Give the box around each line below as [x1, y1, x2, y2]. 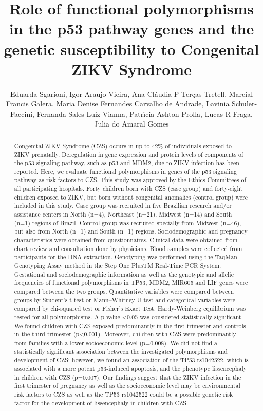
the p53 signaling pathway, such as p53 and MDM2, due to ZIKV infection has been [14, 158, 239, 167]
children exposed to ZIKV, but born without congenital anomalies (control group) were [14, 192, 248, 201]
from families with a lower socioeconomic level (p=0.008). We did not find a [14, 338, 218, 347]
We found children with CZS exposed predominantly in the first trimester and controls [14, 321, 246, 330]
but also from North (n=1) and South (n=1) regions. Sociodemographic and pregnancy [14, 227, 248, 236]
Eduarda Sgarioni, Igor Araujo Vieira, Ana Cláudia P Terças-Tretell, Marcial [10, 88, 253, 99]
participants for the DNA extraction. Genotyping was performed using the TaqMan [14, 253, 237, 261]
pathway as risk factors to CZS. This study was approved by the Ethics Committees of [14, 175, 247, 184]
